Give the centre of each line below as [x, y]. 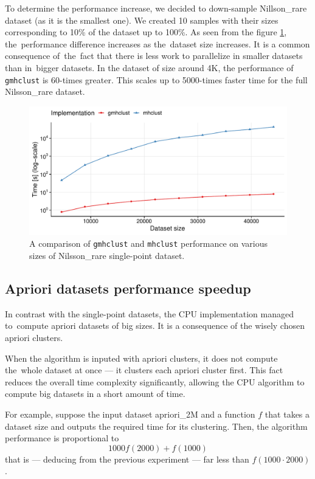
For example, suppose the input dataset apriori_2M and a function [130, 414]
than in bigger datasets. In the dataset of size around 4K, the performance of [149, 67]
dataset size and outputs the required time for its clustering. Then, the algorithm [156, 426]
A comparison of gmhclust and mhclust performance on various [149, 243]
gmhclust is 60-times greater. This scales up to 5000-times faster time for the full [156, 79]
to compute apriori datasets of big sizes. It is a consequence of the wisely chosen [155, 326]
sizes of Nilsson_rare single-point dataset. [107, 256]
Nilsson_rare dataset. [45, 91]
